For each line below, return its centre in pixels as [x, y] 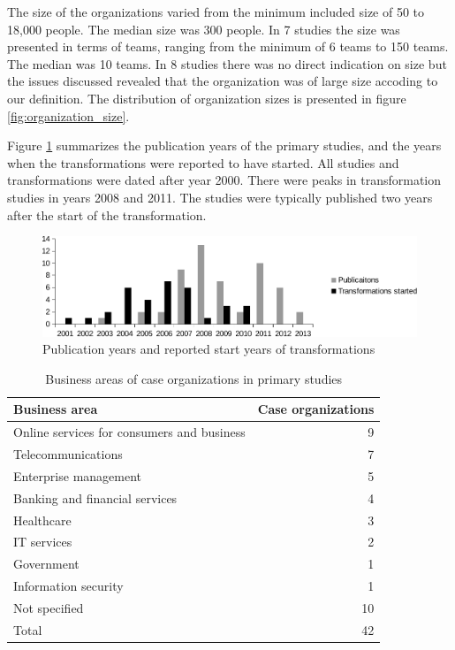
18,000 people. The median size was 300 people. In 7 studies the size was [204, 29]
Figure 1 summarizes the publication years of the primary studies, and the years [224, 145]
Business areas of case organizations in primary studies [194, 378]
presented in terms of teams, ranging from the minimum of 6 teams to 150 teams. [228, 46]
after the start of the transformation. [107, 214]
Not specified [49, 607]
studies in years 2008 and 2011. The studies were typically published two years [220, 197]
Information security [68, 586]
